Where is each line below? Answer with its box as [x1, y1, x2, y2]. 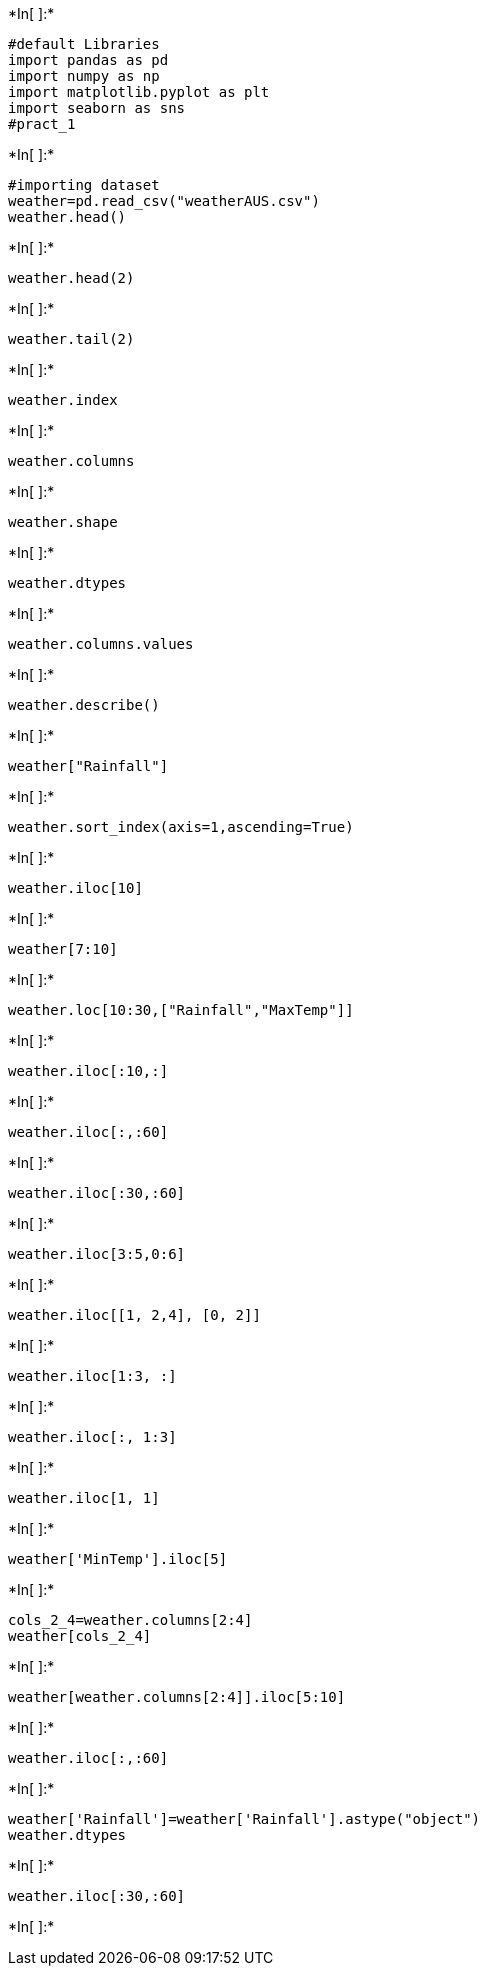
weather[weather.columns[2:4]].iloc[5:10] [8, 1689, 346, 1705]
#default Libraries [8, 36, 160, 52]
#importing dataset [8, 177, 160, 193]
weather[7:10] [8, 941, 118, 957]
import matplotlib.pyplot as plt [8, 84, 270, 100]
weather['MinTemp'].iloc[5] [8, 1551, 228, 1567]
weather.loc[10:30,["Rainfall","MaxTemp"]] [8, 1002, 354, 1018]
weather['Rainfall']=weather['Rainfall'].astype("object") [8, 1811, 481, 1827]
